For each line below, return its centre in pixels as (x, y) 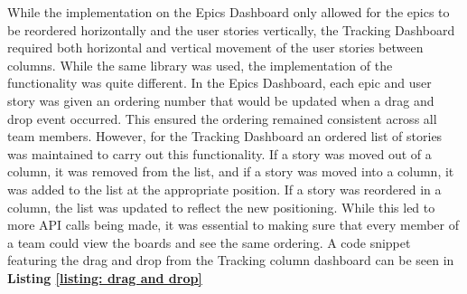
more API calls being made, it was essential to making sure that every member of (233, 225)
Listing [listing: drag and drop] (105, 277)
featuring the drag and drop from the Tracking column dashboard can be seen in (231, 260)
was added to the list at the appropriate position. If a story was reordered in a (224, 189)
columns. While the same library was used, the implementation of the (200, 65)
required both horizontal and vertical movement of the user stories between (215, 47)
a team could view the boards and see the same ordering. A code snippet (209, 242)
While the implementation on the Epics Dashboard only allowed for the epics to (229, 12)
